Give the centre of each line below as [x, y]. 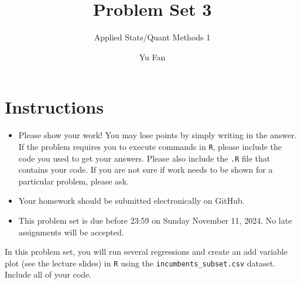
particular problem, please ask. [73, 181]
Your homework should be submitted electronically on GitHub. [131, 201]
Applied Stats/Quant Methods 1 [152, 37]
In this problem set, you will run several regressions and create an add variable [146, 252]
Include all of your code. [48, 274]
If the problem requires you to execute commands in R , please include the [150, 146]
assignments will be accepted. [71, 232]
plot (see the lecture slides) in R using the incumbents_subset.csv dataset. [140, 263]
